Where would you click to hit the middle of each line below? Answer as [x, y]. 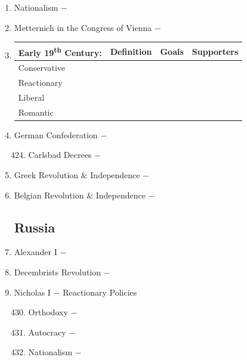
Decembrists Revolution [58, 271]
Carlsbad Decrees [60, 155]
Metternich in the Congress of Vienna [83, 27]
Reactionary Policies [100, 292]
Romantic [36, 112]
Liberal [31, 97]
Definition [131, 51]
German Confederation [56, 134]
